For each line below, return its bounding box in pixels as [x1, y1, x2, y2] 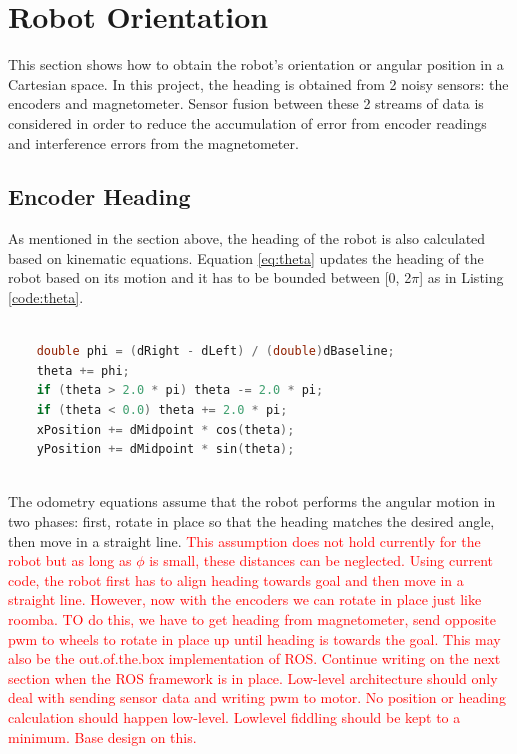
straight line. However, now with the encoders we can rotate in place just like [8, 589, 482, 610]
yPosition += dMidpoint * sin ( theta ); [36, 442, 295, 457]
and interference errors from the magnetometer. [8, 132, 299, 153]
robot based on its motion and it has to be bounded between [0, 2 [8, 267, 412, 288]
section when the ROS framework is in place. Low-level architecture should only [8, 667, 498, 688]
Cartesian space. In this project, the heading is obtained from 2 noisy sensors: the [8, 73, 509, 94]
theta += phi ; [36, 363, 130, 378]
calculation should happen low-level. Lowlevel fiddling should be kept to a [8, 706, 461, 727]
